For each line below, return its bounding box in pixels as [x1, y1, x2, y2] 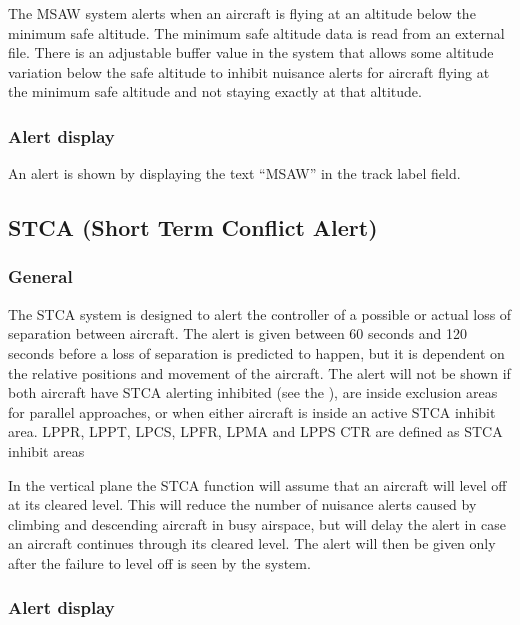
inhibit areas [8, 440, 85, 461]
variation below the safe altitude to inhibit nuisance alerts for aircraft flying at [8, 61, 490, 82]
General [8, 264, 73, 289]
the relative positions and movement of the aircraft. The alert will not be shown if [8, 362, 511, 383]
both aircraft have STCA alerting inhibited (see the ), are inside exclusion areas [8, 382, 498, 403]
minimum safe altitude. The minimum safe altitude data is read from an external [8, 22, 505, 43]
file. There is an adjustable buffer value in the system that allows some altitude [8, 42, 494, 63]
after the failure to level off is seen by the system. [8, 552, 311, 573]
